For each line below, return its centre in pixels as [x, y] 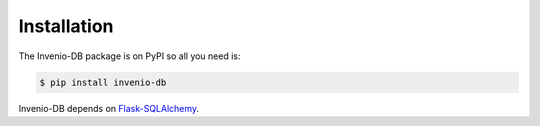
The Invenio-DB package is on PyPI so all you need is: [129, 56]
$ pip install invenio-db [103, 82]
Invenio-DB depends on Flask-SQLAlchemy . [109, 108]
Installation [66, 26]
